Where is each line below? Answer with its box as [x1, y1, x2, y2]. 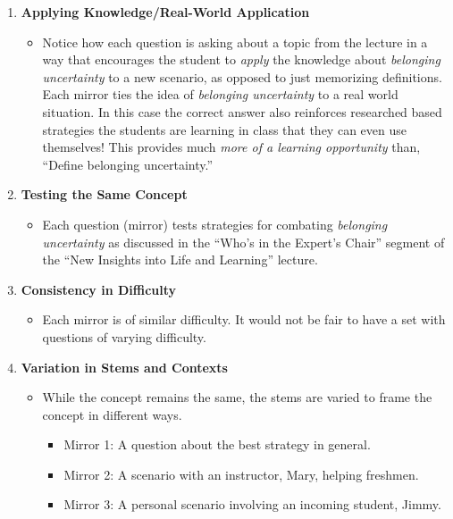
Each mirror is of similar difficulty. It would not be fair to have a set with [42, 310, 446, 329]
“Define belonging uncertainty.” [42, 155, 214, 173]
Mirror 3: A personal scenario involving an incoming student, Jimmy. [63, 495, 441, 514]
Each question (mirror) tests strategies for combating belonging [42, 214, 388, 233]
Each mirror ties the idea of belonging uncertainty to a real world [42, 85, 398, 104]
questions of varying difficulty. [42, 327, 206, 346]
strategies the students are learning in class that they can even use [42, 120, 407, 138]
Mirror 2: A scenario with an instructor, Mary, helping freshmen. [63, 465, 419, 483]
